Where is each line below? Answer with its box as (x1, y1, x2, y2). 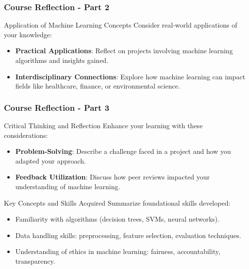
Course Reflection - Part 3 (4, 101, 110, 113)
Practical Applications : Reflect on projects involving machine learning (15, 45, 233, 56)
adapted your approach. (15, 155, 86, 165)
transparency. (15, 255, 55, 266)
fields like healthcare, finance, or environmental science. (15, 81, 180, 91)
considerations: (4, 130, 48, 140)
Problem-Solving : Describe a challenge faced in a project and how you (15, 146, 231, 156)
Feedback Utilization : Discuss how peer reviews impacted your (15, 172, 210, 182)
